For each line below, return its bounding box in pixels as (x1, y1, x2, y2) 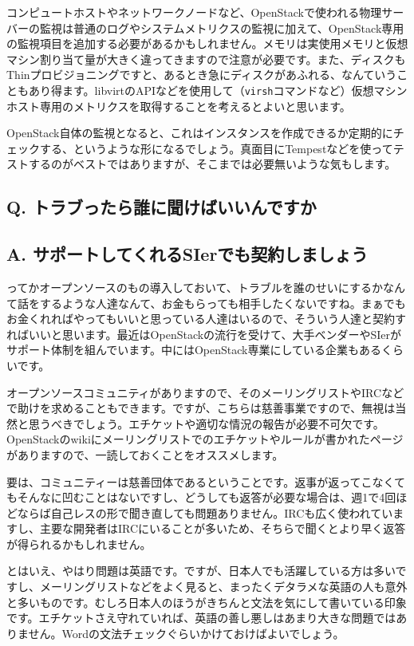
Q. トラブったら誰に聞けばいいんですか (6, 195, 317, 219)
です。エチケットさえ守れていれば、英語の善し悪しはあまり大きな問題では (6, 609, 396, 626)
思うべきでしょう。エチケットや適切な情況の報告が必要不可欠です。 (28, 415, 384, 431)
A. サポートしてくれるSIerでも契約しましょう (6, 242, 369, 266)
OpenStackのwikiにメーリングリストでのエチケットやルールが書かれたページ (6, 431, 404, 447)
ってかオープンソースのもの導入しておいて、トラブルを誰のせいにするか (6, 278, 383, 295)
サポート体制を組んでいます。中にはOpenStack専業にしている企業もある (6, 341, 381, 358)
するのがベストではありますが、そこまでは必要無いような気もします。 (28, 156, 396, 172)
